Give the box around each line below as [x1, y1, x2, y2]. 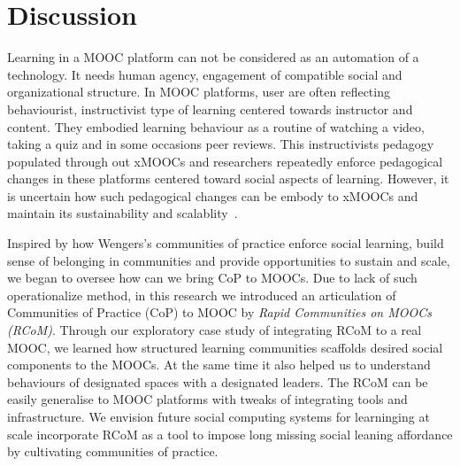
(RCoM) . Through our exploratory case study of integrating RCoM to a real [7, 321, 422, 339]
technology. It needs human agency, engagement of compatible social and [7, 65, 402, 83]
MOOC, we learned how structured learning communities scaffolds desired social [7, 338, 443, 356]
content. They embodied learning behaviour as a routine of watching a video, [7, 117, 425, 136]
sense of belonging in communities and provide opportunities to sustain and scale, [7, 251, 450, 269]
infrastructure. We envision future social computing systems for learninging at [7, 408, 430, 425]
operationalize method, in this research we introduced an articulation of [7, 285, 396, 304]
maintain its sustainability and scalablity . [7, 204, 238, 222]
